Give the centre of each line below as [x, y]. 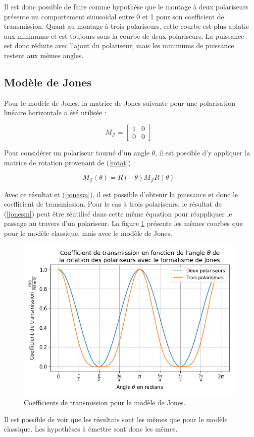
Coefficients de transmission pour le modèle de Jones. [105, 402]
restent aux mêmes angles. [44, 55]
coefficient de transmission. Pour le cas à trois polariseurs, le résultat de [113, 204]
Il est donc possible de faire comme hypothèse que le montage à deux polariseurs [126, 6]
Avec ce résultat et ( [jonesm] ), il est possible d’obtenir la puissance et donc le [121, 194]
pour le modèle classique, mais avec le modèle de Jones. [88, 233]
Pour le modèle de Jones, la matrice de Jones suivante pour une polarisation [120, 103]
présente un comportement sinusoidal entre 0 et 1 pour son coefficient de [114, 16]
